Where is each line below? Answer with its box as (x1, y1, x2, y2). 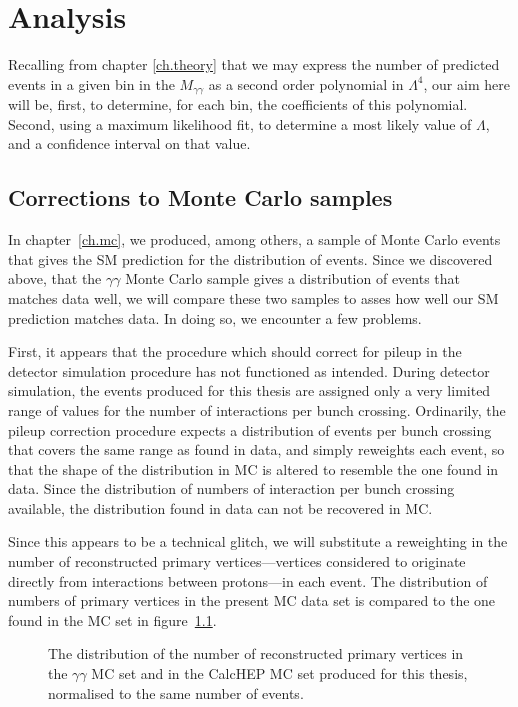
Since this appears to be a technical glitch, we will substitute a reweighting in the (8, 531, 508, 552)
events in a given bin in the (8, 73, 175, 94)
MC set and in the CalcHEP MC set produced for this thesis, (91, 663, 468, 684)
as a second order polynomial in (208, 73, 404, 94)
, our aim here (423, 73, 510, 94)
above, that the (8, 268, 102, 289)
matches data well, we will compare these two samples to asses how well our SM (8, 287, 499, 308)
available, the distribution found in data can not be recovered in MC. (8, 497, 433, 518)
